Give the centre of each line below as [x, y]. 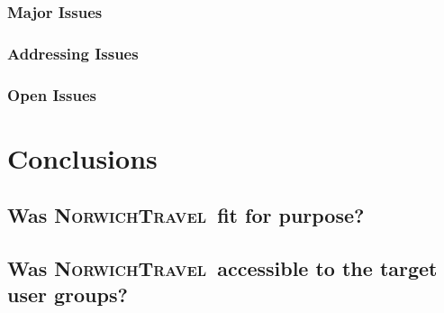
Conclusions [82, 157]
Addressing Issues [73, 53]
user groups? [68, 295]
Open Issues [52, 94]
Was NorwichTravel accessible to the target [222, 268]
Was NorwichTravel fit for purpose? [186, 215]
